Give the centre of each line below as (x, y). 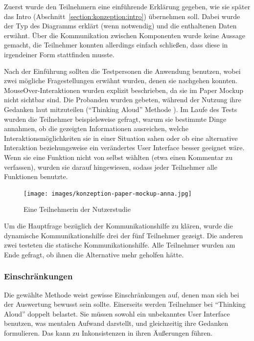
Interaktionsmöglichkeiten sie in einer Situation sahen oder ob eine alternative (121, 138)
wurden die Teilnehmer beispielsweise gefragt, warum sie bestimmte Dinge (115, 119)
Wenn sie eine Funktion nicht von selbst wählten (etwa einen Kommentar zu (118, 157)
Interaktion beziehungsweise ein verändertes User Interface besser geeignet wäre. (124, 148)
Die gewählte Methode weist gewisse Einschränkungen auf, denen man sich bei (122, 294)
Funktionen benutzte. (36, 176)
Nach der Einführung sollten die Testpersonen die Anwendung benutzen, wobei (122, 71)
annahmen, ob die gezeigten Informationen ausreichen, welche (96, 128)
